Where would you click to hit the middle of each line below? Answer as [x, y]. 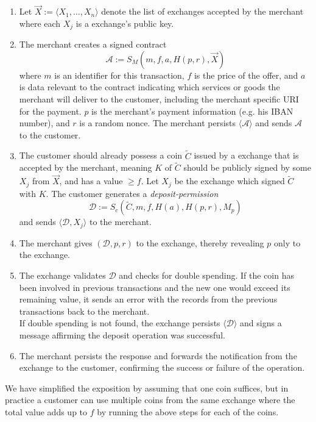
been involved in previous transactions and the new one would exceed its [155, 287]
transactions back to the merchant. [84, 311]
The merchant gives [56, 242]
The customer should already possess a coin [101, 155]
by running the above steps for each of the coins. [188, 411]
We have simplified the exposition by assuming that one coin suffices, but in [147, 388]
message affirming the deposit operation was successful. [122, 334]
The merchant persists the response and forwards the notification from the [158, 355]
